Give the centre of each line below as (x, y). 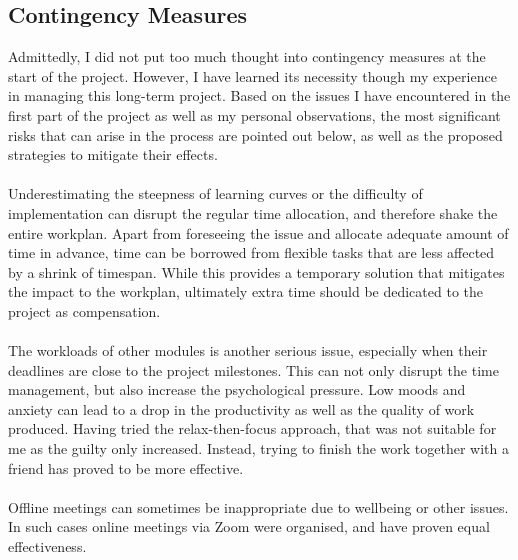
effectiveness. (47, 546)
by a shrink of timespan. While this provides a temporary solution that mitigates (256, 271)
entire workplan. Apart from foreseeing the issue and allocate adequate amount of (258, 232)
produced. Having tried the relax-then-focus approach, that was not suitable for (252, 428)
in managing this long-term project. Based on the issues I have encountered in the (259, 95)
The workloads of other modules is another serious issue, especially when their (248, 350)
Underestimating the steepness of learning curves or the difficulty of (215, 193)
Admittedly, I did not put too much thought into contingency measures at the (247, 56)
